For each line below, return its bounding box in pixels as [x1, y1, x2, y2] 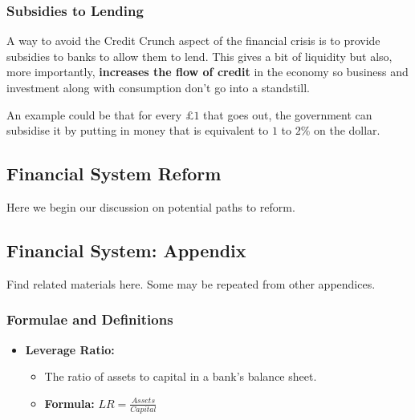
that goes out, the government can [203, 106, 372, 123]
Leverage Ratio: [25, 341, 115, 357]
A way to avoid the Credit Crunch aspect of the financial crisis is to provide [6, 32, 380, 49]
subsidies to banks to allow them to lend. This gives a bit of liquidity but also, [6, 47, 393, 64]
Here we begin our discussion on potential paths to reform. [6, 198, 295, 215]
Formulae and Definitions [6, 309, 173, 329]
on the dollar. [313, 122, 380, 139]
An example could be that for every [6, 106, 182, 123]
